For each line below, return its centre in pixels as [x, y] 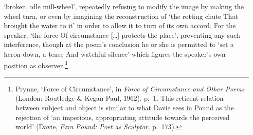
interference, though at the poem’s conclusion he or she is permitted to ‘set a [119, 44]
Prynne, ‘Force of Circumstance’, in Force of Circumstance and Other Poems [130, 88]
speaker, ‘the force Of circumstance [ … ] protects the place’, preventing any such [122, 35]
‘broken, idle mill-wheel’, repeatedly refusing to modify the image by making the [124, 6]
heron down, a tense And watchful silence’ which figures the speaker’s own [115, 53]
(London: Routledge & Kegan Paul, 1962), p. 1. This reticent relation [119, 98]
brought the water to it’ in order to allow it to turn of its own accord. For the [120, 25]
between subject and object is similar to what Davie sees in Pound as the [125, 107]
